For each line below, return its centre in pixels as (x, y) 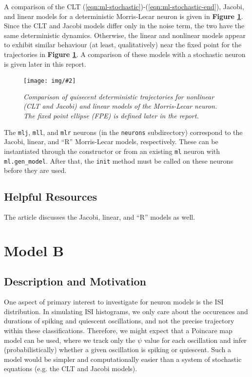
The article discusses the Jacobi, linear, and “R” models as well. (100, 217)
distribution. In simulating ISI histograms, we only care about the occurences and (126, 311)
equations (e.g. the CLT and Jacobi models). (71, 368)
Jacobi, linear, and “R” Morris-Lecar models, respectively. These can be (111, 141)
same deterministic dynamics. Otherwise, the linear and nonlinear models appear (125, 35)
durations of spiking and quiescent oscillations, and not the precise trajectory (119, 321)
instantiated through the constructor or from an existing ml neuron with (112, 151)
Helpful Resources (51, 197)
